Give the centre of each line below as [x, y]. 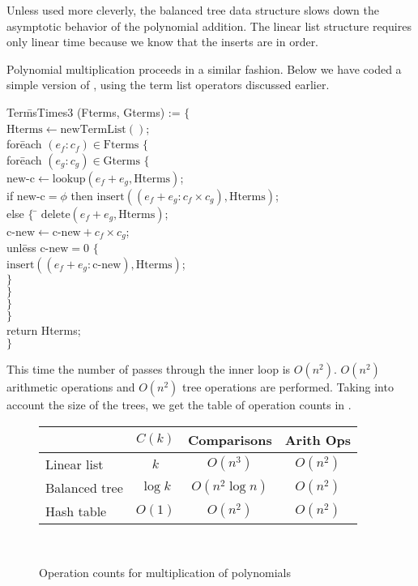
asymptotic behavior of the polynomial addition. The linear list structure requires [209, 26]
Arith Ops [318, 439]
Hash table [76, 511]
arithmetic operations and [71, 387]
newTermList [93, 129]
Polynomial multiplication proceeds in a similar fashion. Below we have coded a [204, 68]
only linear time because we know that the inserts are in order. [163, 42]
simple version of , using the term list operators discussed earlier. [168, 85]
